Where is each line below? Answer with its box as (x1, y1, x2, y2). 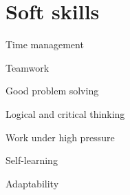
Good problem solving (6, 83, 99, 98)
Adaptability (6, 176, 59, 190)
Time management (6, 37, 84, 52)
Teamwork (6, 60, 50, 74)
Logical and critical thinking (6, 106, 125, 121)
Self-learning (6, 153, 58, 167)
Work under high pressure (6, 130, 115, 144)
